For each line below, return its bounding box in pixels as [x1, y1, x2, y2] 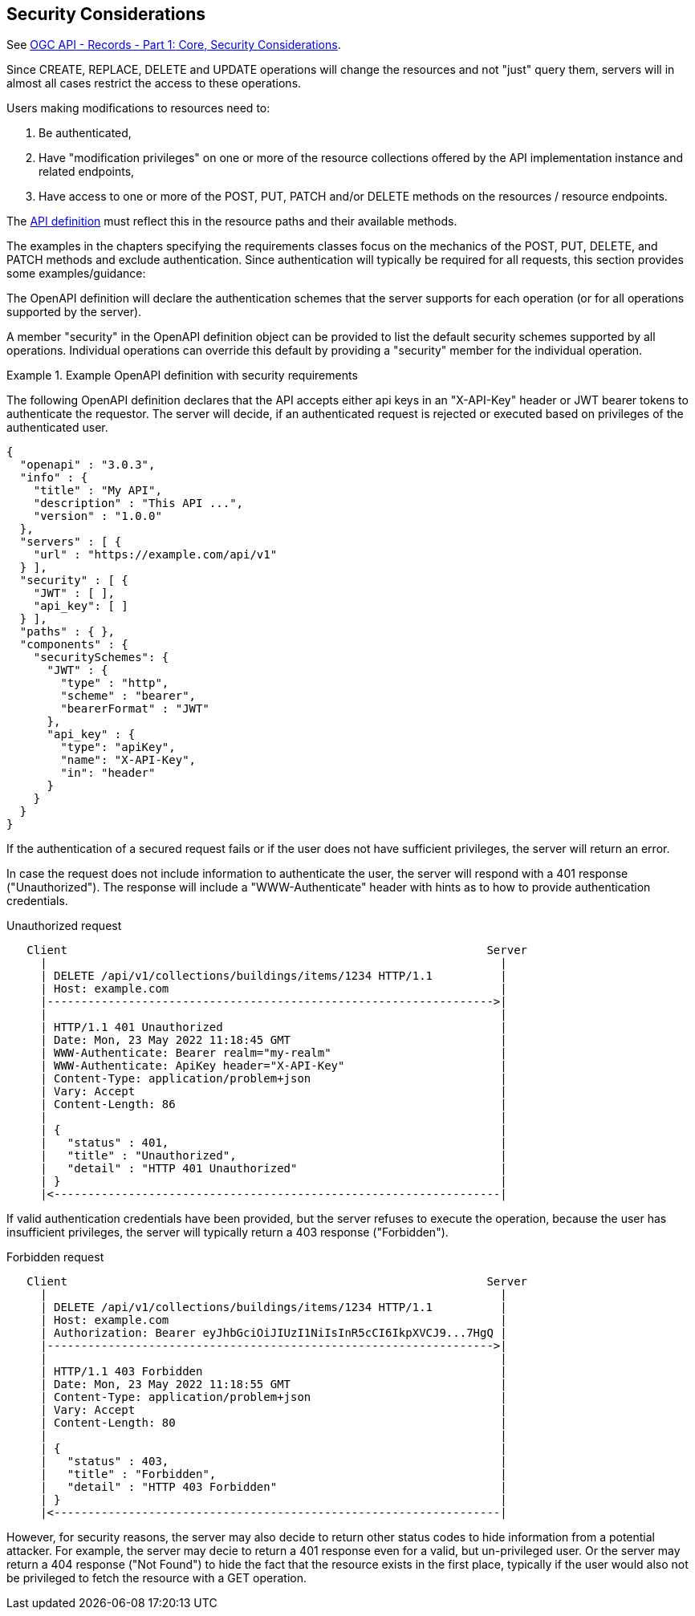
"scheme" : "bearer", [60, 689, 197, 703]
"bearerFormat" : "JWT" [60, 702, 209, 716]
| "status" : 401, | [40, 1136, 507, 1150]
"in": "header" [60, 766, 156, 780]
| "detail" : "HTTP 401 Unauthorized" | [40, 1162, 507, 1175]
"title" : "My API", [33, 484, 162, 497]
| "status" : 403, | [40, 1455, 507, 1468]
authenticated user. [6, 420, 108, 435]
